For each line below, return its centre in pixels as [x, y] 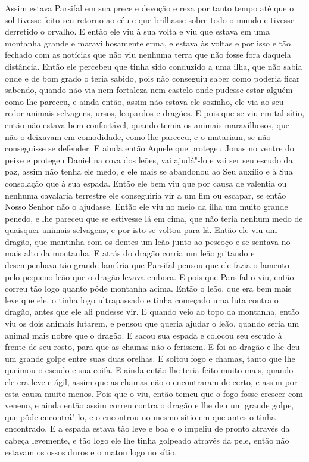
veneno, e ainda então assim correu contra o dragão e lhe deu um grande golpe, [149, 405]
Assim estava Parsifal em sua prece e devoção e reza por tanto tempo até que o [149, 8]
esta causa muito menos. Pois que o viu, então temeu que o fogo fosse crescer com [154, 393]
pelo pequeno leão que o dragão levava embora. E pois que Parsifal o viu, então [149, 276]
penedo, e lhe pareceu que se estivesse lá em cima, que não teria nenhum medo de [154, 218]
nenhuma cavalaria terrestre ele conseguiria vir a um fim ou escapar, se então [146, 195]
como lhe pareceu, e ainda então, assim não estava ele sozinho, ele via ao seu [144, 101]
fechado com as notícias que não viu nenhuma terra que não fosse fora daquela [148, 55]
